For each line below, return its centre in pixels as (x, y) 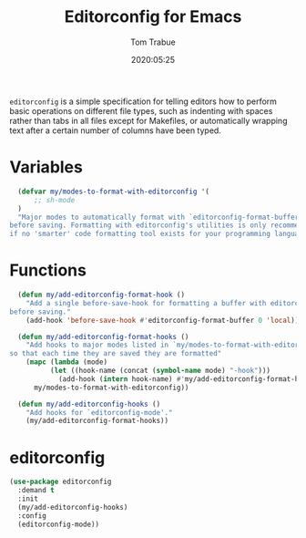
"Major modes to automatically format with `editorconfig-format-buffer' (160, 217)
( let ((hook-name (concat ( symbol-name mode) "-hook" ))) (160, 371)
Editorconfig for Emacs (153, 17)
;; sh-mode (54, 200)
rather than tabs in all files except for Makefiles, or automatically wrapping (148, 120)
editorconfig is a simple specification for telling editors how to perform (143, 101)
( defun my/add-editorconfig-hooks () (89, 404)
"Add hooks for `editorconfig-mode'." (99, 412)
